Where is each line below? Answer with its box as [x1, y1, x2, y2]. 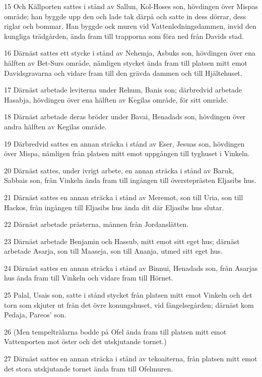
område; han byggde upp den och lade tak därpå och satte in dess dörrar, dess [4, 11, 246, 21]
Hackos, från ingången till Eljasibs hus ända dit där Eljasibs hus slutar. [4, 202, 224, 212]
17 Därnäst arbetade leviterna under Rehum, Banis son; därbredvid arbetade [4, 84, 242, 95]
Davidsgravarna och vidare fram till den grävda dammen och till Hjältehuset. [4, 67, 242, 78]
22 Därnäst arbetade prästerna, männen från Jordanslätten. [4, 219, 189, 229]
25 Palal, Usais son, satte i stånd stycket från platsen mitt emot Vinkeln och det [4, 290, 252, 300]
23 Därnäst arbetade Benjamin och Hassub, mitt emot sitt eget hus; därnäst [4, 235, 240, 246]
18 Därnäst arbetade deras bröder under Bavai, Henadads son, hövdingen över [4, 111, 246, 122]
